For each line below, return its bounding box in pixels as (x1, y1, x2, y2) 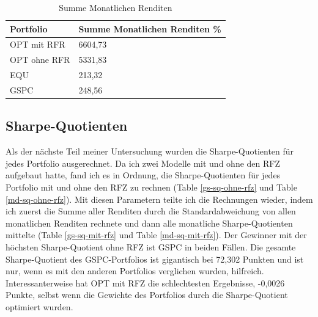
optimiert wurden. (6, 300, 73, 313)
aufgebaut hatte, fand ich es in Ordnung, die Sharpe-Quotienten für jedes (6, 169, 281, 181)
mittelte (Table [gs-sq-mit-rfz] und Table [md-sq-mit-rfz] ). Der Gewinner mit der (6, 228, 307, 241)
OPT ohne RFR (10, 53, 70, 66)
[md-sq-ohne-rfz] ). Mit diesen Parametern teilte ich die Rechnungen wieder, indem (6, 192, 313, 205)
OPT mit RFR (10, 38, 65, 51)
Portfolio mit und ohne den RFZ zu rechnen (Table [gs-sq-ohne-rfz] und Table (6, 181, 297, 194)
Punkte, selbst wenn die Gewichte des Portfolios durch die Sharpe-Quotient (6, 288, 288, 301)
